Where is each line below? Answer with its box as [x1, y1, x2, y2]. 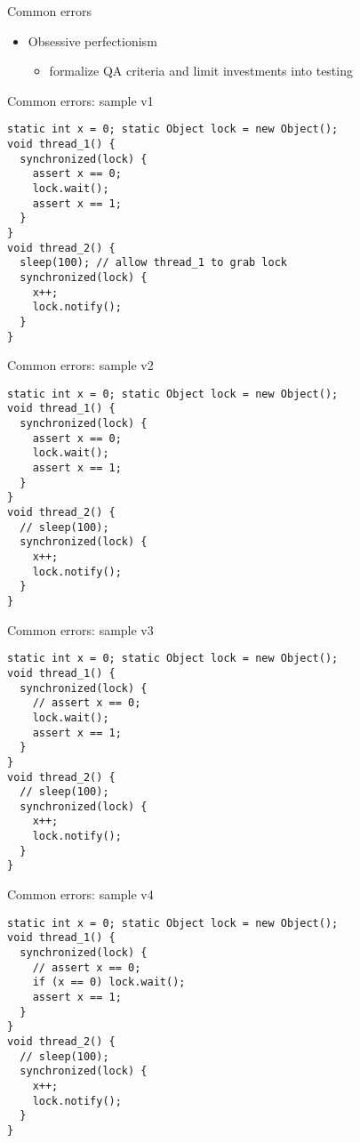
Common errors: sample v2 [7, 356, 154, 374]
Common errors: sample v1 [7, 91, 154, 109]
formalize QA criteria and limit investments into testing [49, 61, 353, 80]
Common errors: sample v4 [7, 885, 154, 904]
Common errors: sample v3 [7, 620, 154, 639]
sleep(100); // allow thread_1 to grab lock [20, 256, 287, 270]
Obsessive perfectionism [28, 31, 157, 50]
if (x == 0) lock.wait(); [32, 976, 186, 989]
